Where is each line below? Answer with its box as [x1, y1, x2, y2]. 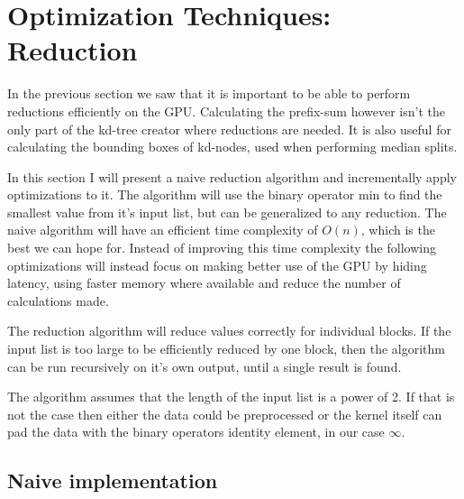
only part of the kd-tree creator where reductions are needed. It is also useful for [7, 119, 451, 138]
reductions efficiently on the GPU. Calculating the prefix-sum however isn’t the [7, 101, 445, 120]
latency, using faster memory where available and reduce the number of [7, 273, 401, 292]
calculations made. [7, 291, 109, 310]
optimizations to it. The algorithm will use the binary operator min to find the [7, 185, 442, 204]
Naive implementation [7, 467, 218, 494]
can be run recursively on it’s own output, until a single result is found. [7, 356, 402, 375]
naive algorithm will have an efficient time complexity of [7, 220, 318, 239]
